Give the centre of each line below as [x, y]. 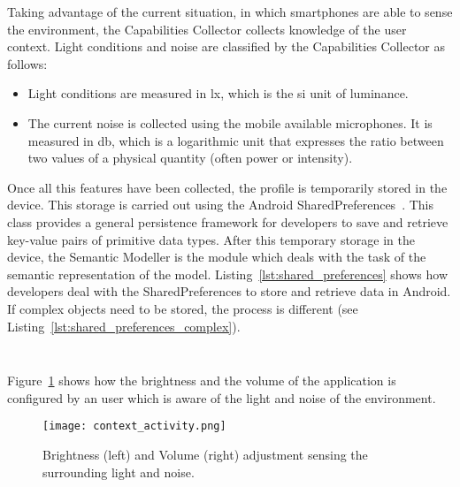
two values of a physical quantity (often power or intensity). [190, 158]
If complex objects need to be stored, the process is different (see [183, 308]
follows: [27, 63]
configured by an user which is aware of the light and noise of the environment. [222, 397]
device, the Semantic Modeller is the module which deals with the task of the [217, 257]
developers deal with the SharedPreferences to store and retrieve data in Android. [229, 291]
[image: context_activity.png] [134, 426]
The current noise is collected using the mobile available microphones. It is [230, 122]
